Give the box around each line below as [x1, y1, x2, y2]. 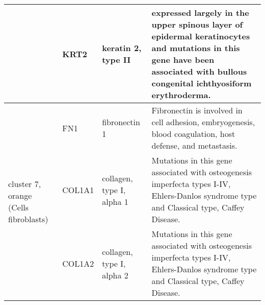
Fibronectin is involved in [151, 104, 243, 116]
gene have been [151, 54, 215, 65]
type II [102, 54, 131, 65]
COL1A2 [62, 257, 94, 269]
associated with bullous [151, 65, 247, 77]
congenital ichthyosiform [151, 77, 252, 89]
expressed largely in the [151, 7, 249, 18]
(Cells [8, 201, 29, 213]
